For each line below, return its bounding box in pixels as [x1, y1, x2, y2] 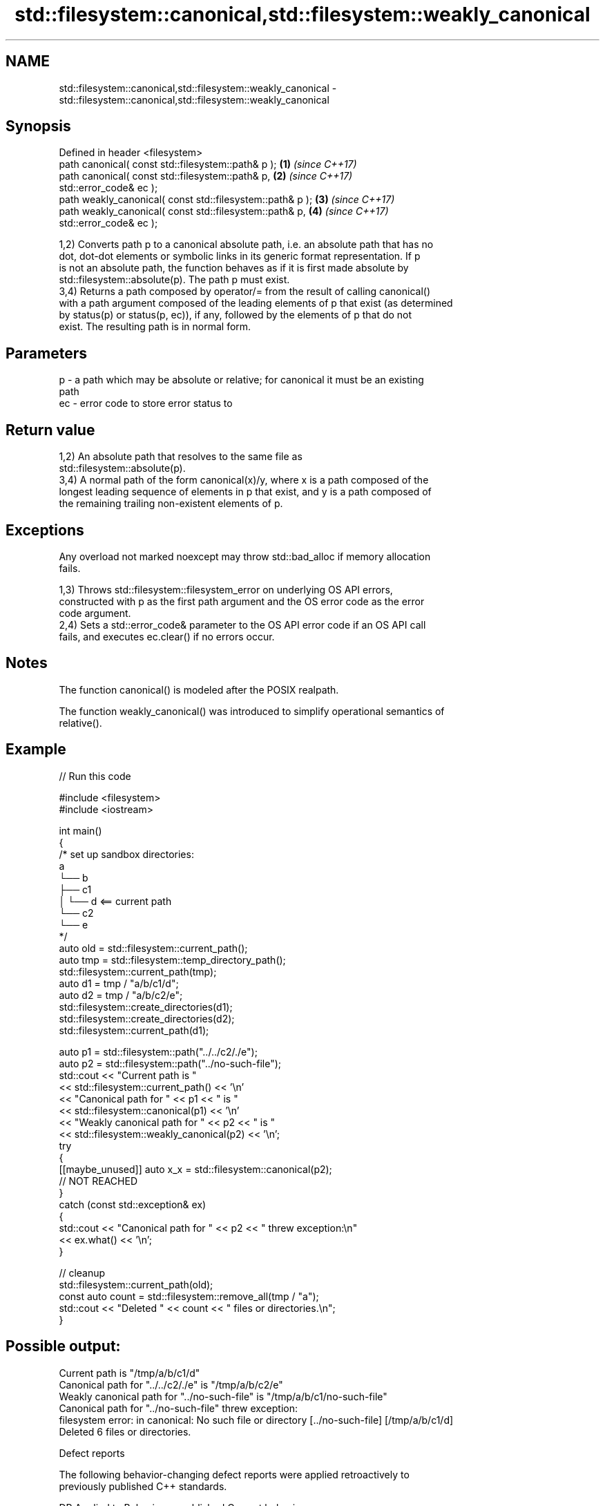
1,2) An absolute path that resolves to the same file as [59, 450, 302, 463]
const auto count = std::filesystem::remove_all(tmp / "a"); [59, 1290, 319, 1302]
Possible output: [6, 1337, 121, 1355]
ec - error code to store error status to [59, 397, 233, 410]
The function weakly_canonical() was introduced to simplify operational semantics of [59, 705, 445, 717]
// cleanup [59, 1266, 106, 1279]
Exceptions [6, 521, 84, 539]
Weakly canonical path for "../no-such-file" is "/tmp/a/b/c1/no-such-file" [59, 1390, 387, 1402]
